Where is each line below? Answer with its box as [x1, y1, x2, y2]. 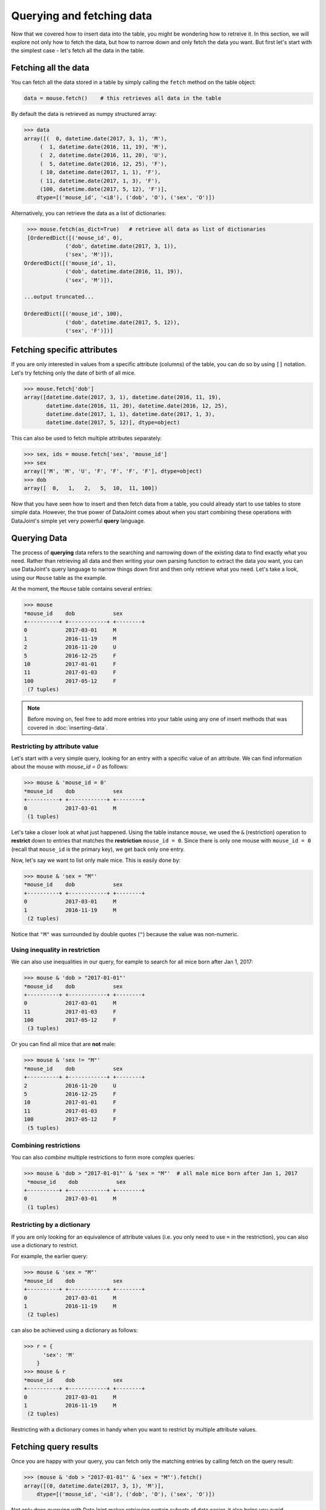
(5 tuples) [27, 1124, 60, 1131]
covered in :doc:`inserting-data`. [27, 724, 108, 731]
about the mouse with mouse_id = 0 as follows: [11, 763, 129, 770]
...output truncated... [24, 294, 95, 300]
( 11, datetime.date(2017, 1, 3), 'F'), [39, 177, 161, 184]
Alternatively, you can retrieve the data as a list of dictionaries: [11, 210, 167, 217]
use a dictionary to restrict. [11, 1241, 78, 1248]
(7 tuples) [27, 686, 60, 693]
